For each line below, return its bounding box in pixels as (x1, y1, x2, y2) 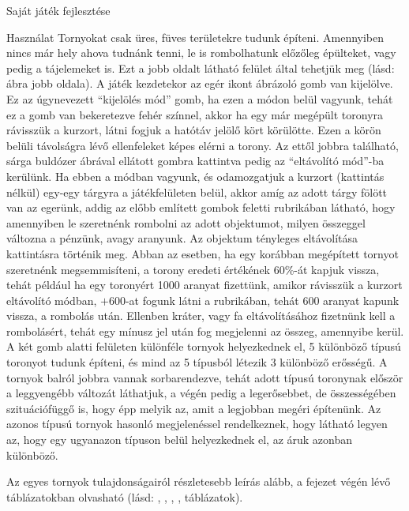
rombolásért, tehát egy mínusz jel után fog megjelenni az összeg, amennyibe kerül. (6, 322, 404, 339)
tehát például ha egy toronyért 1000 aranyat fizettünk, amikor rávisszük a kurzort (6, 276, 403, 293)
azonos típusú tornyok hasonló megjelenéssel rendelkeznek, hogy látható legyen (6, 415, 388, 432)
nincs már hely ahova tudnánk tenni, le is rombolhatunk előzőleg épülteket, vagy (6, 44, 396, 61)
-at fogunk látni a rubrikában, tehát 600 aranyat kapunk (125, 291, 400, 308)
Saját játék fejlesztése (6, 2, 111, 18)
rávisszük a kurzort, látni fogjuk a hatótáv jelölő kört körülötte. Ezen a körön (6, 122, 381, 138)
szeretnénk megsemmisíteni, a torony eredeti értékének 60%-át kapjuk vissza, (6, 261, 380, 277)
